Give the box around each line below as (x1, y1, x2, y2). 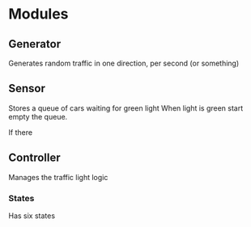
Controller (8, 151, 61, 165)
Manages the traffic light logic (8, 172, 108, 182)
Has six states (8, 211, 55, 221)
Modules (8, 5, 69, 23)
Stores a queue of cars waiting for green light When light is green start (8, 103, 244, 113)
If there (8, 127, 33, 137)
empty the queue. (8, 111, 68, 121)
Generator (8, 37, 62, 51)
